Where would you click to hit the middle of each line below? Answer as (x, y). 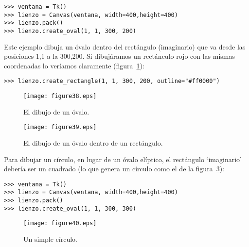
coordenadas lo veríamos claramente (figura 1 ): (74, 65)
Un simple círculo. (50, 239)
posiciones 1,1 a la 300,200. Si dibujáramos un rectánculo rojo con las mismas (120, 56)
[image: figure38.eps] (60, 96)
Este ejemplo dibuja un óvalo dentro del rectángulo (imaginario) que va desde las (125, 46)
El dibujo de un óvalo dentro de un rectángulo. (93, 142)
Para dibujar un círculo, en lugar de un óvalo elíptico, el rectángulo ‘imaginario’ (123, 159)
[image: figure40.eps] (60, 223)
